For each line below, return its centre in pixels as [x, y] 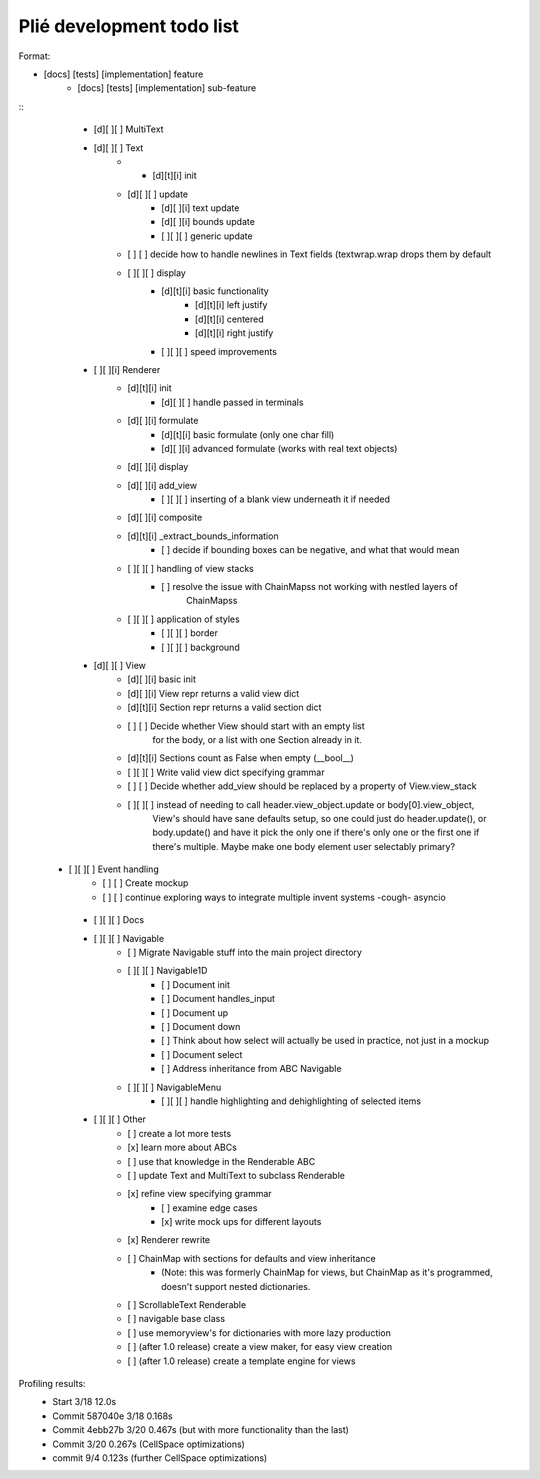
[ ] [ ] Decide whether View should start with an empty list [246, 726]
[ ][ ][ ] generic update [207, 236]
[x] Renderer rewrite [168, 1240]
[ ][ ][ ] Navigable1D [167, 971]
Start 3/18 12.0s [84, 1402]
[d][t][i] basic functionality [215, 291]
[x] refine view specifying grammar [199, 1194]
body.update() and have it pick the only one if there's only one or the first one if [316, 832]
